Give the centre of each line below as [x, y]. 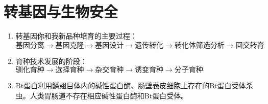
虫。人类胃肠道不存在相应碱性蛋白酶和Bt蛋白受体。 [102, 95]
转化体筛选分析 [199, 45]
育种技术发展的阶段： [51, 61]
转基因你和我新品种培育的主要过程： [76, 36]
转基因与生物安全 [61, 11]
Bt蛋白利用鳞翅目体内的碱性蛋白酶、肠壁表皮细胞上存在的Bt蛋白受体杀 [134, 85]
